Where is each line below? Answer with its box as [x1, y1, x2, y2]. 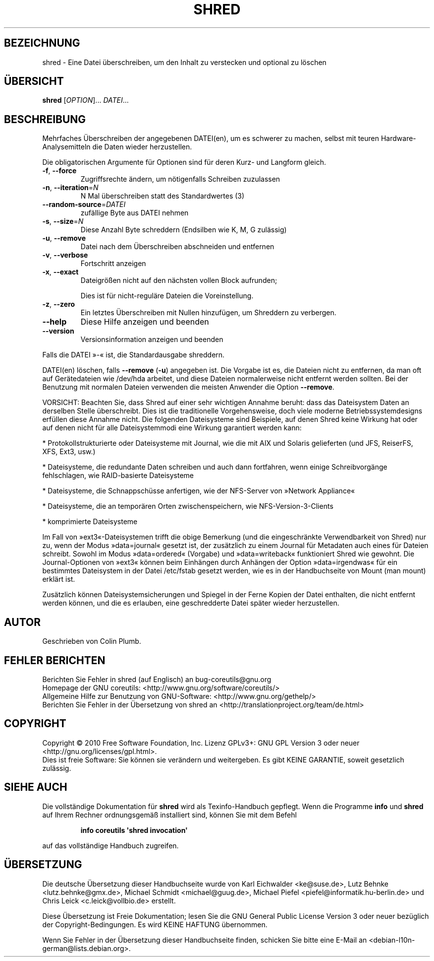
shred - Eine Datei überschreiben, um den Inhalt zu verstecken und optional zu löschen [42, 58, 326, 67]
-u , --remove [42, 234, 86, 243]
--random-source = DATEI [42, 200, 126, 209]
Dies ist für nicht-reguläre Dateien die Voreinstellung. [80, 291, 254, 300]
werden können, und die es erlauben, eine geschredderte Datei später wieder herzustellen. [42, 599, 339, 608]
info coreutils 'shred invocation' [80, 825, 188, 834]
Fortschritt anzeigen [80, 259, 146, 268]
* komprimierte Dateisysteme [42, 517, 138, 526]
